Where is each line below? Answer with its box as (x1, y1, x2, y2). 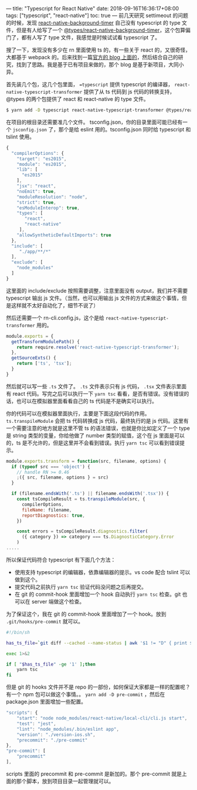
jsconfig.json (12, 127, 47, 133)
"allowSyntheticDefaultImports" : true (16, 232, 111, 238)
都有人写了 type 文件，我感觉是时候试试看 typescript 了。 (21, 34, 160, 40)
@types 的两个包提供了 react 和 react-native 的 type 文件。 (6, 96, 149, 102)
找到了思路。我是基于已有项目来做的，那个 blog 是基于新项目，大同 (16, 61, 179, 68)
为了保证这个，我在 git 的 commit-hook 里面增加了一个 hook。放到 (6, 610, 167, 618)
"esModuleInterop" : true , (16, 205, 80, 211)
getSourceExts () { (11, 355, 57, 361)
